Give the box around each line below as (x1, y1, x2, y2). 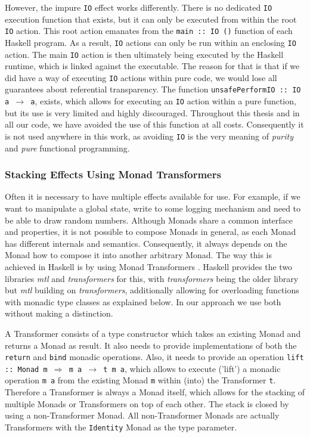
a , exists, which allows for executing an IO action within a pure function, (30, 95, 296, 107)
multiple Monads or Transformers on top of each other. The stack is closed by (5, 397, 289, 410)
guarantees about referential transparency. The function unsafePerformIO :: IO (5, 83, 301, 95)
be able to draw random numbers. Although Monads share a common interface (5, 213, 293, 226)
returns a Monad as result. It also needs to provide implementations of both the (5, 339, 297, 351)
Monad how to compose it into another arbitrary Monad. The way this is (5, 249, 272, 261)
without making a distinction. (5, 307, 113, 320)
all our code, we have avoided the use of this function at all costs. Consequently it (5, 118, 304, 131)
